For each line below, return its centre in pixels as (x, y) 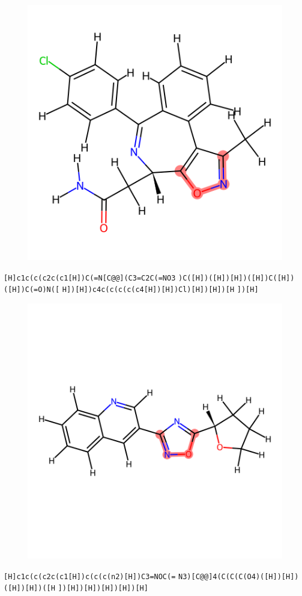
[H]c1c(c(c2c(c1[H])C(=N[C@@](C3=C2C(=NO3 (90, 278)
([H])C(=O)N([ (32, 290)
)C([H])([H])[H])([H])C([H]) (237, 278)
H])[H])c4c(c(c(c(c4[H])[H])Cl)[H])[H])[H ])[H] (160, 290)
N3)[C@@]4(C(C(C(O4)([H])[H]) (239, 576)
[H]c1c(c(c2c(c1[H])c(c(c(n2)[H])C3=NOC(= (90, 576)
